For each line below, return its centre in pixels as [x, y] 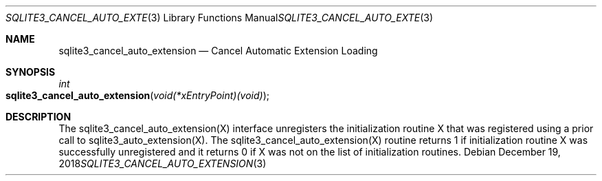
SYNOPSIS [31, 72]
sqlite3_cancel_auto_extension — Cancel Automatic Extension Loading [218, 51]
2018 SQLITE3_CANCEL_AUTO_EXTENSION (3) [163, 163]
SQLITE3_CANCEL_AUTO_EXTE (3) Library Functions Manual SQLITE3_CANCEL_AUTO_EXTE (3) [220, 18]
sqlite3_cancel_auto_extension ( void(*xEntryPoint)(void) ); [137, 95]
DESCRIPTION [38, 117]
